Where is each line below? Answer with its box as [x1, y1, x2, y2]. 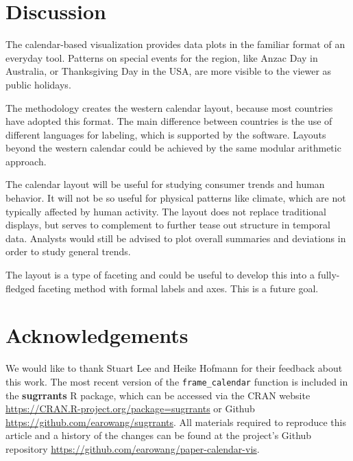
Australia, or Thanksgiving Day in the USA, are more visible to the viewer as [5, 64, 332, 78]
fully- [317, 268, 340, 282]
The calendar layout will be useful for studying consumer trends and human [5, 177, 325, 191]
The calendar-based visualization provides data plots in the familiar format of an [5, 37, 345, 51]
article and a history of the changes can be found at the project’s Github [5, 428, 312, 442]
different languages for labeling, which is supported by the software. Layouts [5, 127, 326, 141]
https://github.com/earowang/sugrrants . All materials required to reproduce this [5, 414, 346, 429]
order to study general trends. [5, 244, 131, 259]
